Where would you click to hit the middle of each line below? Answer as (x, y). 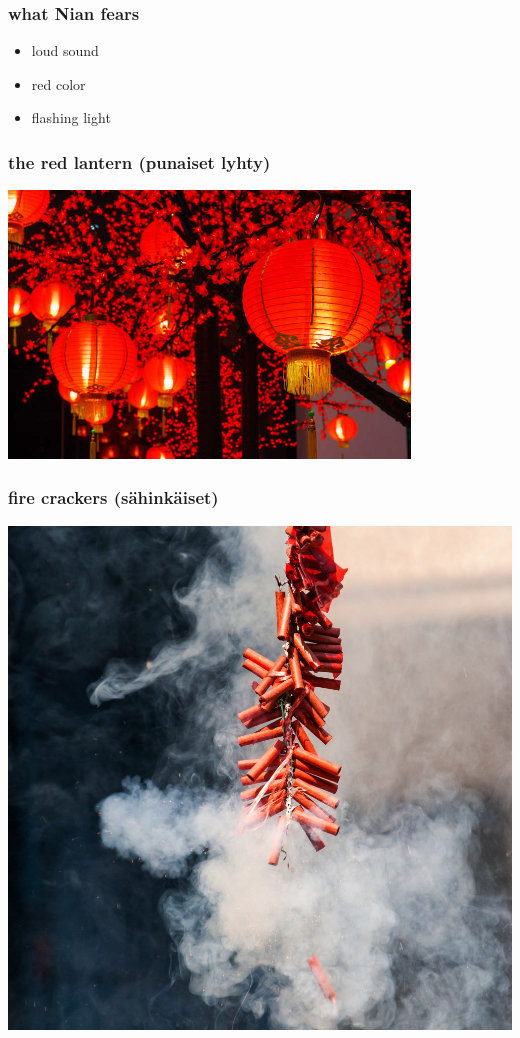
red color (58, 83)
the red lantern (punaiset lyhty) (139, 161)
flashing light (71, 117)
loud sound (65, 50)
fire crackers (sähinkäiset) (113, 497)
